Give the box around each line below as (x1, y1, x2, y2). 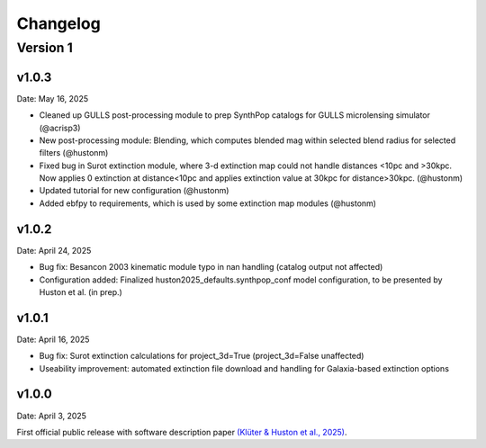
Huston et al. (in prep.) (39, 286, 123, 297)
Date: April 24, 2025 (16, 245, 92, 255)
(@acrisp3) (39, 122, 81, 133)
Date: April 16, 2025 (16, 334, 90, 345)
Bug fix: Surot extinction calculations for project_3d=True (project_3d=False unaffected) (39, 351, 364, 362)
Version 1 (16, 40, 74, 56)
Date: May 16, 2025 (16, 93, 89, 103)
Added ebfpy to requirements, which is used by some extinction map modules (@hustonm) (39, 198, 377, 209)
